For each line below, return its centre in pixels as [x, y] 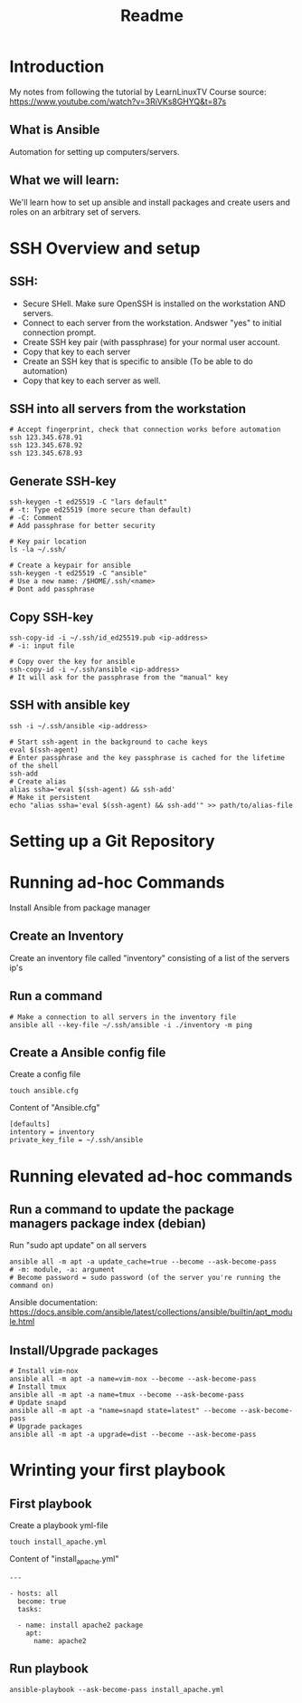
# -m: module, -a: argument [62, 1270]
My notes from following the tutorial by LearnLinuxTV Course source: [138, 91]
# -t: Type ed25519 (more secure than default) [101, 510]
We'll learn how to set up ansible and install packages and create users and [150, 202]
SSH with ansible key [70, 705]
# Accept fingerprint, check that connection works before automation [145, 430]
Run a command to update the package [122, 1209]
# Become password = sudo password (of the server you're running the [145, 1278]
